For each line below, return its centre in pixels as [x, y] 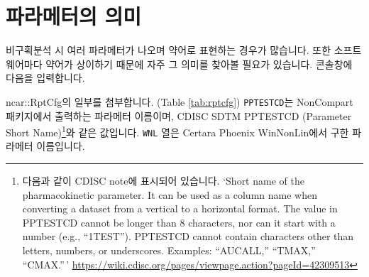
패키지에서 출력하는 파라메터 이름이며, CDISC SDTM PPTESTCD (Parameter [179, 115]
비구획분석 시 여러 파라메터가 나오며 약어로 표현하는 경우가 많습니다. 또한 [169, 50]
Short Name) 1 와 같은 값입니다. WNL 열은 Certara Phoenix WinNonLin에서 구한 [177, 131]
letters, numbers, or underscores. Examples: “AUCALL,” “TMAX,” [169, 250]
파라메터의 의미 [74, 16]
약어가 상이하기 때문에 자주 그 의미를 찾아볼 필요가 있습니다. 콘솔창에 [199, 64]
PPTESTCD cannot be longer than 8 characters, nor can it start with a [179, 222]
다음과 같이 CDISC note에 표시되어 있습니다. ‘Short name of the [163, 181]
